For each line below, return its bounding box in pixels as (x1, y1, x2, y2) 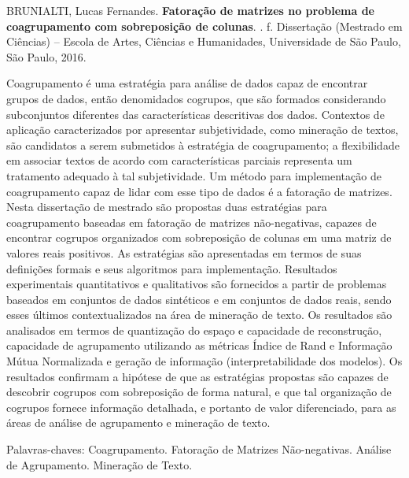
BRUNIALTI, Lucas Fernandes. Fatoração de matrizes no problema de (6, 2, 374, 18)
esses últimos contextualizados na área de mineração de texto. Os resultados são (6, 306, 392, 323)
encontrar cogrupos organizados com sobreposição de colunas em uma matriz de (6, 229, 392, 246)
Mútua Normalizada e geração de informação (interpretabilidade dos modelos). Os (6, 353, 403, 369)
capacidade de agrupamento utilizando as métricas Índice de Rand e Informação (6, 337, 392, 354)
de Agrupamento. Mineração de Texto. (6, 456, 193, 472)
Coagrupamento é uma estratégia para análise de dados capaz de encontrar (6, 75, 368, 91)
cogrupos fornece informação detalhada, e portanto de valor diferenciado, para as (6, 398, 396, 415)
